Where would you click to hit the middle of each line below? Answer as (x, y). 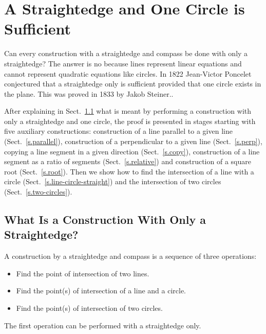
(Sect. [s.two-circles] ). (38, 192)
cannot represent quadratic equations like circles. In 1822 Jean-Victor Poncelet (128, 73)
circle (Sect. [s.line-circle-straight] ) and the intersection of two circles (113, 181)
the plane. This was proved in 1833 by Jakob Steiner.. (89, 93)
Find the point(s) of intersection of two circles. (89, 308)
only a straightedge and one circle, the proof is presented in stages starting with (130, 121)
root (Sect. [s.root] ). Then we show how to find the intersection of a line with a (129, 171)
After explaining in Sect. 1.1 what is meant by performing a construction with (128, 111)
